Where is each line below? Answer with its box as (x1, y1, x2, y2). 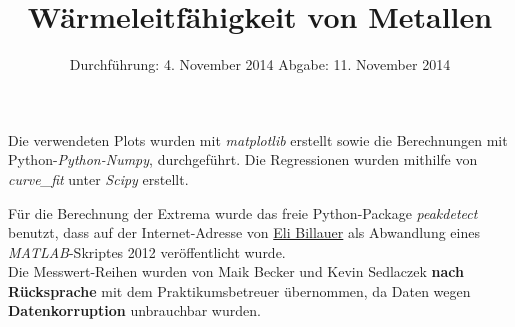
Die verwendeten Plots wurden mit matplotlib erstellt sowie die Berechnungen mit (8, 129, 508, 150)
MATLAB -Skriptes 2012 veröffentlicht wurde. (8, 241, 286, 262)
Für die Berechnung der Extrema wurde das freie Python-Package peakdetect (8, 202, 478, 223)
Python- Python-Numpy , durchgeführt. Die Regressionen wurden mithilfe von (8, 149, 478, 170)
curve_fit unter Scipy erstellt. (8, 168, 189, 189)
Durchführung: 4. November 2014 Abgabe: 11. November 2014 (69, 54, 451, 75)
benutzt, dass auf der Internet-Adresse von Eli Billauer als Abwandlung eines (8, 222, 480, 243)
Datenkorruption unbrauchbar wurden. (8, 300, 261, 321)
